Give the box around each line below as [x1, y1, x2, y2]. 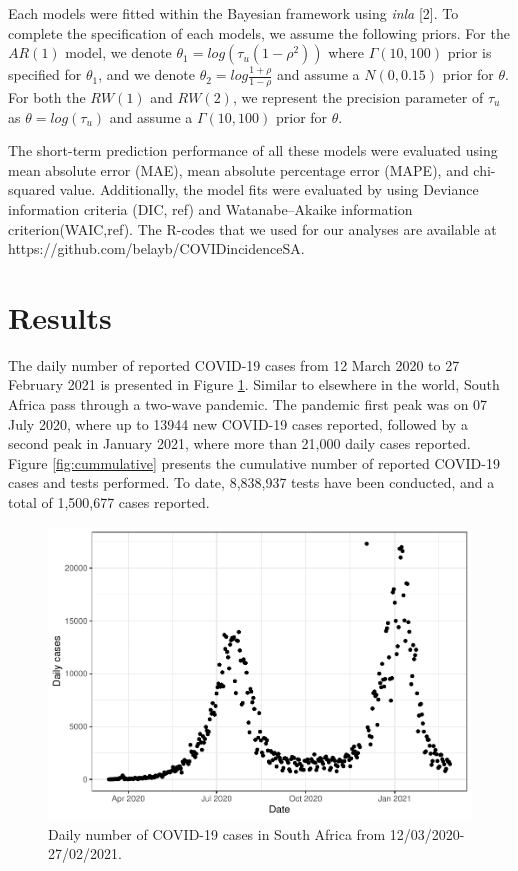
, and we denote [98, 64, 195, 85]
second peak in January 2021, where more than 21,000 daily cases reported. [8, 433, 471, 454]
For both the [8, 87, 86, 108]
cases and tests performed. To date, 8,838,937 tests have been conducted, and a [8, 472, 495, 493]
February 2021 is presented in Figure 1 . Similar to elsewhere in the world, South [8, 374, 500, 395]
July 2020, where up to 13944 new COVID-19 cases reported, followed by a [8, 413, 468, 434]
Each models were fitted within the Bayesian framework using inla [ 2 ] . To [8, 3, 459, 23]
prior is [447, 42, 492, 63]
